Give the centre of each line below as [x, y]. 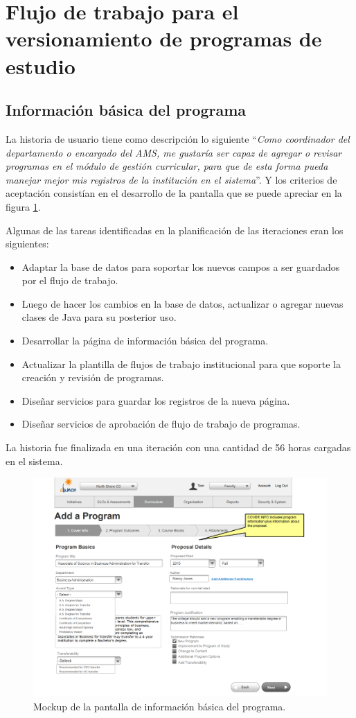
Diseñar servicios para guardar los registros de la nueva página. [156, 400]
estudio [41, 65]
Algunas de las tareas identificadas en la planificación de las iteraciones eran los [175, 230]
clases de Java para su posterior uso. [99, 317]
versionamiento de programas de [164, 38]
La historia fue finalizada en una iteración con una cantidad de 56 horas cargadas [178, 447]
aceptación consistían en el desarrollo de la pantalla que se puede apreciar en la [174, 193]
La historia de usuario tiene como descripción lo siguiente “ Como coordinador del [178, 138]
